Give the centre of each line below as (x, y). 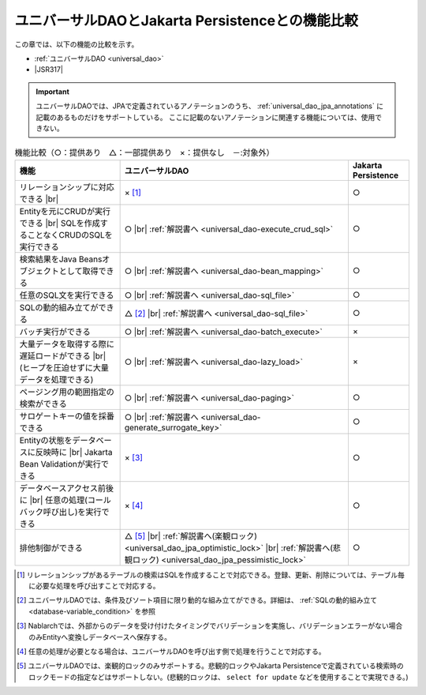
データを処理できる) (56, 379)
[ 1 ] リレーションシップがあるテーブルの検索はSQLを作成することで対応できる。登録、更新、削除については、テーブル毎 (211, 575)
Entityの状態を (46, 440)
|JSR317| (49, 69)
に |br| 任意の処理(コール (65, 500)
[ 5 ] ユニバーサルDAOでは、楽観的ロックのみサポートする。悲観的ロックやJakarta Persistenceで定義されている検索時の (210, 666)
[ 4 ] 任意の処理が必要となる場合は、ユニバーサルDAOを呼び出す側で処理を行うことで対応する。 (172, 651)
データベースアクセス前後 (67, 488)
